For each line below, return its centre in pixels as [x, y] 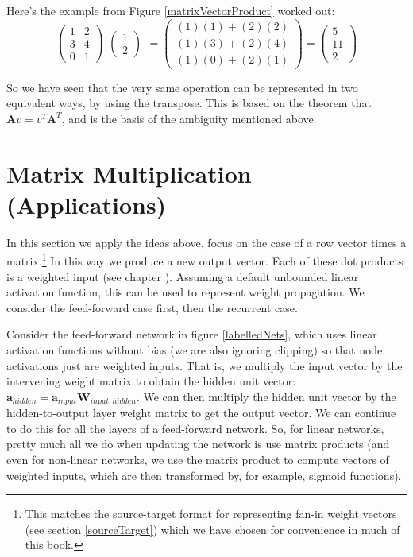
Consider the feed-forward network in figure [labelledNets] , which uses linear [192, 334]
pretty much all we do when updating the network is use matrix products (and [198, 444]
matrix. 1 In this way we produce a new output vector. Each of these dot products [205, 260]
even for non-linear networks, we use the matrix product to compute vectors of [198, 460]
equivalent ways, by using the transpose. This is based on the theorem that [189, 103]
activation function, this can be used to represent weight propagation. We [185, 292]
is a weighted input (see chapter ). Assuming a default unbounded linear [183, 276]
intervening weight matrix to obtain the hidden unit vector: [151, 381]
